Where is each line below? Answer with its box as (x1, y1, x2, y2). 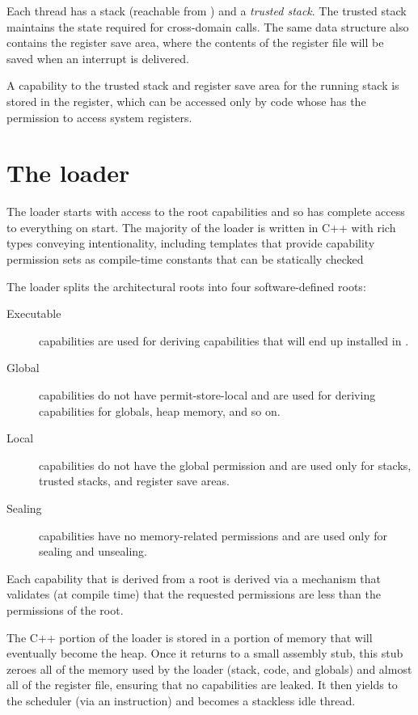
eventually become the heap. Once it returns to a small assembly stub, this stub (6, 645, 403, 662)
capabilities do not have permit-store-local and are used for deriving (39, 387, 376, 404)
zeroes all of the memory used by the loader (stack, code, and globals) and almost (6, 660, 412, 677)
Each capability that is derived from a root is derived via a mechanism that (6, 569, 381, 586)
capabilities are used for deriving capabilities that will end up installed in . (39, 332, 409, 349)
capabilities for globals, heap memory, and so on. (39, 402, 281, 419)
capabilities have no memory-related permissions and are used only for (39, 527, 388, 544)
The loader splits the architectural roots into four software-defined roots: (6, 277, 366, 294)
